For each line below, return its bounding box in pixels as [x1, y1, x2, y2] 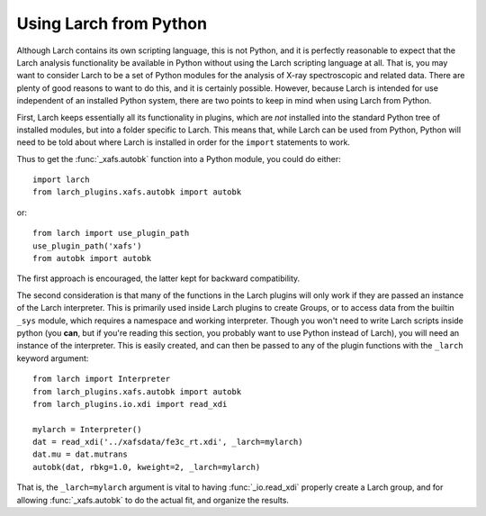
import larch [32, 175, 90, 185]
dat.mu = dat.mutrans [32, 449, 128, 459]
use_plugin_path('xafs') [32, 240, 142, 251]
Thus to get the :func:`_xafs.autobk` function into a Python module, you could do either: [16, 153, 341, 164]
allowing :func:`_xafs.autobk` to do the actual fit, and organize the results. [16, 494, 290, 505]
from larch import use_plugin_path [32, 228, 190, 239]
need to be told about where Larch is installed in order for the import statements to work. [16, 137, 351, 148]
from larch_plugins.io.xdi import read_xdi [32, 399, 228, 409]
